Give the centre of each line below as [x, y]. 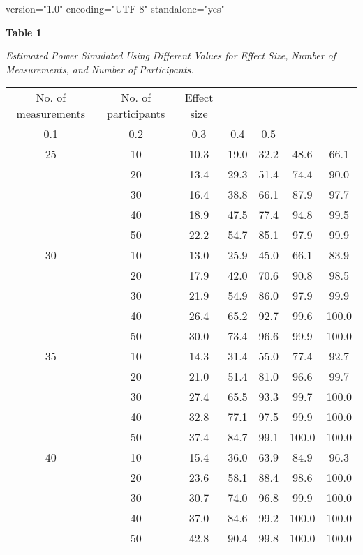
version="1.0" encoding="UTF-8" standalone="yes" [115, 8]
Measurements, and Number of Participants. [100, 69]
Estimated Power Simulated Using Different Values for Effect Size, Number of [171, 55]
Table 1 [24, 32]
